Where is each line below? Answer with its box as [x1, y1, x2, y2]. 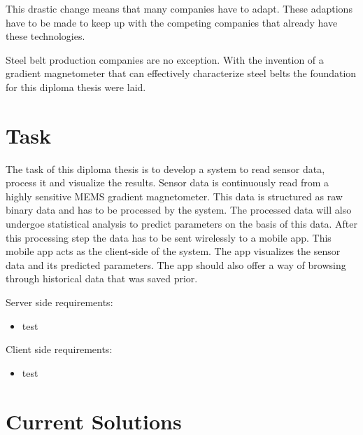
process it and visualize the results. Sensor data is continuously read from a [6, 175, 329, 190]
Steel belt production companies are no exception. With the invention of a [6, 52, 324, 67]
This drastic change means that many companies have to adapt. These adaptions [6, 1, 353, 15]
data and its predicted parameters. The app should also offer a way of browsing [6, 257, 346, 272]
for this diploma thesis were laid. [6, 79, 146, 94]
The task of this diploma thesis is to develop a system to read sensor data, [6, 161, 325, 176]
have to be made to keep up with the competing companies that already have [6, 15, 338, 29]
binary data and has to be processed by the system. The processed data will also [6, 202, 352, 217]
